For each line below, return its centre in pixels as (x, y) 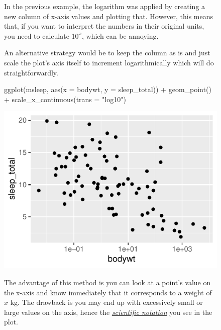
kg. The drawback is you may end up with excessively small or (106, 302)
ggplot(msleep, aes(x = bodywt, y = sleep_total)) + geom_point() (108, 89)
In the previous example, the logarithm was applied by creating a (105, 6)
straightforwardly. (31, 72)
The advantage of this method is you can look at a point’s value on (107, 282)
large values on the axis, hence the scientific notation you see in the (108, 312)
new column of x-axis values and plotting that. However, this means (109, 16)
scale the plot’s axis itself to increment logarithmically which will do (109, 62)
